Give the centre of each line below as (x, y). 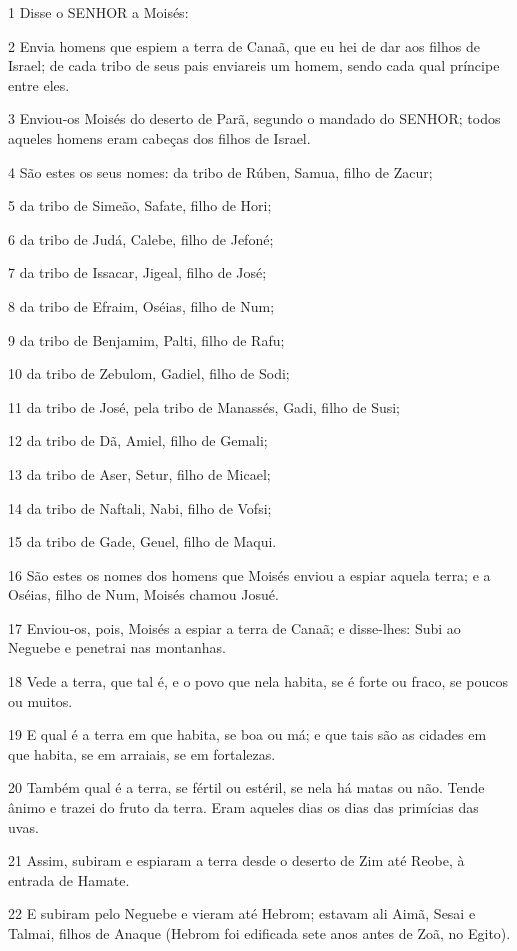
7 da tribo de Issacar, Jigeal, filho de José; (137, 272)
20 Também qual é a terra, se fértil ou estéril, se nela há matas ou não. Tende (246, 787)
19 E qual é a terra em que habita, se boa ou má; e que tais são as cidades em (247, 734)
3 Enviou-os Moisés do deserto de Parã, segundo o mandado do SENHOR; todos (254, 118)
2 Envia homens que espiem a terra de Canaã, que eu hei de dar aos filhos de (244, 45)
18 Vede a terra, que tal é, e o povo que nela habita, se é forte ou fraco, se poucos (258, 681)
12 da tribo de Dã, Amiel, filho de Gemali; (138, 440)
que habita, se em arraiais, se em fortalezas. (142, 753)
